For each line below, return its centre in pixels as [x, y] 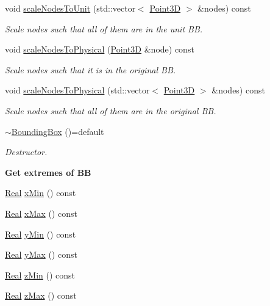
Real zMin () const [40, 275]
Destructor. [26, 152]
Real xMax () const [41, 213]
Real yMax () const [41, 254]
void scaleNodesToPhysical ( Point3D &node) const [100, 49]
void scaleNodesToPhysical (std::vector [77, 90]
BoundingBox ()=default [58, 131]
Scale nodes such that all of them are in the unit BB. [104, 28]
